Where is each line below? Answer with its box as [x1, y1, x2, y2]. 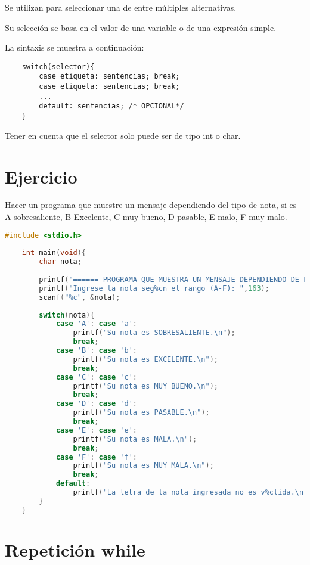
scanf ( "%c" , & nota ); [39, 293, 120, 302]
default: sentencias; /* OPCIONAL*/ [39, 102, 184, 111]
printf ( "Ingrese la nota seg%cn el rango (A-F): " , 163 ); [39, 284, 269, 293]
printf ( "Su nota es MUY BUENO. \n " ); [73, 381, 218, 390]
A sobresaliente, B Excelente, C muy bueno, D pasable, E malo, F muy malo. [5, 210, 287, 223]
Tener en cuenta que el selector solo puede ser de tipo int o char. [5, 129, 241, 141]
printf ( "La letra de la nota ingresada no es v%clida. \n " [73, 488, 308, 496]
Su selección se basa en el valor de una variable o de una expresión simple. [5, 21, 277, 33]
